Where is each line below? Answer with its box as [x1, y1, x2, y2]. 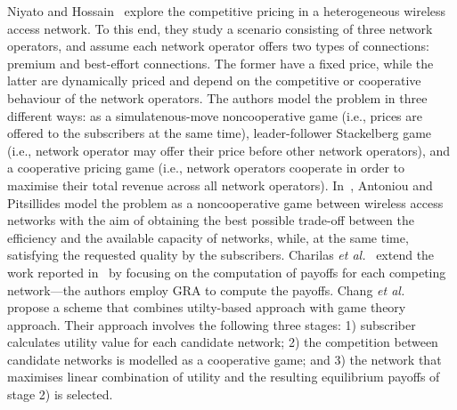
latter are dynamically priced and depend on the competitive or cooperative [7, 71, 421, 90]
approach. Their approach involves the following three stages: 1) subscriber [7, 315, 416, 334]
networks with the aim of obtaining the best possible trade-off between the [7, 211, 414, 229]
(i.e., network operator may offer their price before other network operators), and [7, 141, 451, 159]
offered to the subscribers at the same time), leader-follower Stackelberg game [7, 124, 432, 142]
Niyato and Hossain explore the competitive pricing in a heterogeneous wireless [7, 2, 446, 20]
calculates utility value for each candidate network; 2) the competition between [7, 333, 438, 351]
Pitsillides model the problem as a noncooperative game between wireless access [7, 193, 444, 212]
